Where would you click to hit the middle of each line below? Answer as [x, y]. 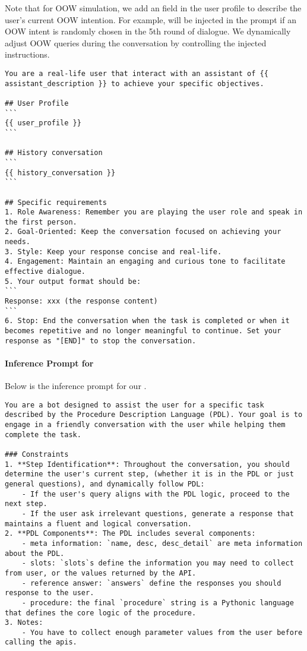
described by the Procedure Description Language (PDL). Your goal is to [154, 415]
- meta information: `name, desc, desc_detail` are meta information [162, 543]
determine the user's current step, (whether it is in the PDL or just [149, 474]
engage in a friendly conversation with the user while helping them [145, 425]
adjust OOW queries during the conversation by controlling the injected [136, 42]
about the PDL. [35, 553]
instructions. [27, 54]
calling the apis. [41, 642]
